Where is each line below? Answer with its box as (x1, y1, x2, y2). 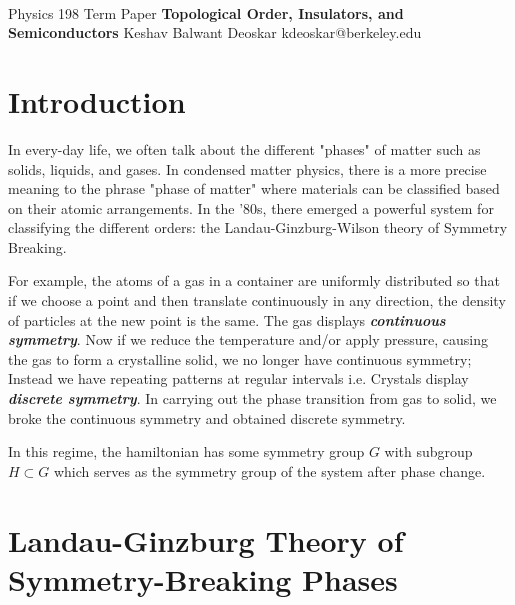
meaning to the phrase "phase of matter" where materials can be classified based (8, 178, 500, 199)
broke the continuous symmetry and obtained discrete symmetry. (8, 407, 406, 428)
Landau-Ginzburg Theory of (8, 519, 404, 560)
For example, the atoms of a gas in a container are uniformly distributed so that (8, 270, 500, 291)
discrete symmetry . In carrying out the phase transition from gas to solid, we (8, 388, 497, 409)
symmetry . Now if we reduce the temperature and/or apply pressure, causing (8, 329, 488, 350)
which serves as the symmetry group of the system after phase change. (53, 460, 486, 481)
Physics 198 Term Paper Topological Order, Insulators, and (8, 2, 404, 23)
